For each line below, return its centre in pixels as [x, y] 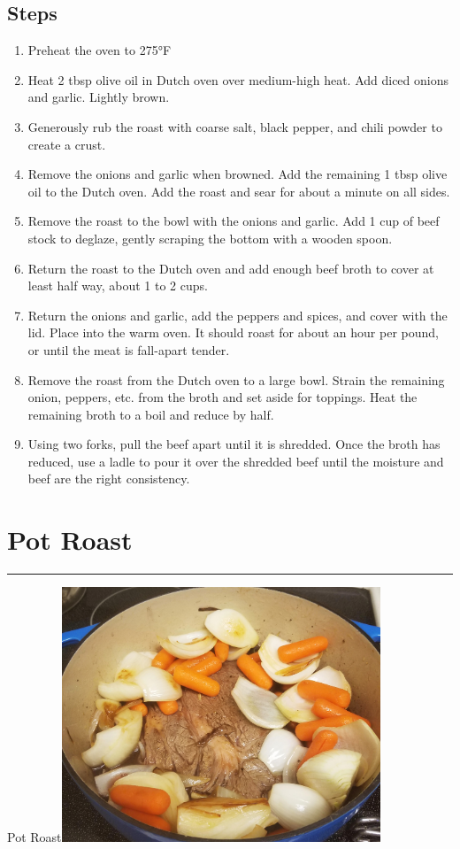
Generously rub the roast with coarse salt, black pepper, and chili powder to [235, 126]
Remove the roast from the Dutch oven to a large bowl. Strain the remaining [236, 379]
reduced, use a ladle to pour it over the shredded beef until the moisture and [236, 461]
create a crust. [67, 144]
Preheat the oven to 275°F [100, 50]
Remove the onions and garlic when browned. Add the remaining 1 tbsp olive [238, 174]
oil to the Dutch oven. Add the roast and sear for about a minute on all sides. [239, 191]
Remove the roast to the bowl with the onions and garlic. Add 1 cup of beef [234, 221]
